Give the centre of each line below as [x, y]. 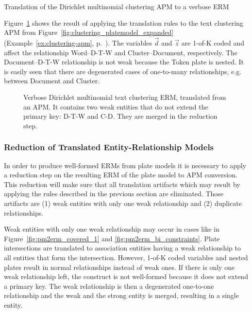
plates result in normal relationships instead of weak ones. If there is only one [119, 267]
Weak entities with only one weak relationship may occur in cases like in [112, 229]
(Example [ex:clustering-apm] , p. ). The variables [78, 43]
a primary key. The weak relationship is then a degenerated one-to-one [109, 286]
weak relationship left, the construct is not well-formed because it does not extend [126, 276]
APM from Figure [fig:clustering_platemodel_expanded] [89, 32]
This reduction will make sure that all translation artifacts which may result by [122, 184]
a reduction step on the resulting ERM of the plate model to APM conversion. [121, 175]
